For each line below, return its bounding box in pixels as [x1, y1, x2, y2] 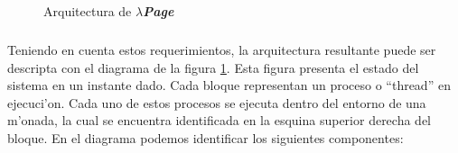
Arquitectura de [43, 2, 132, 20]
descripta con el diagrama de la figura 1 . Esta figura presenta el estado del [7, 58, 419, 76]
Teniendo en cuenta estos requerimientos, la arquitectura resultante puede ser [7, 40, 436, 58]
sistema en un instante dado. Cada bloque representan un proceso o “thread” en [7, 76, 451, 94]
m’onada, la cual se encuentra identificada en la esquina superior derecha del [7, 111, 431, 130]
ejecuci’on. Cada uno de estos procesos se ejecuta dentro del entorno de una [7, 93, 426, 112]
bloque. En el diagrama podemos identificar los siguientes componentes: [7, 128, 404, 147]
